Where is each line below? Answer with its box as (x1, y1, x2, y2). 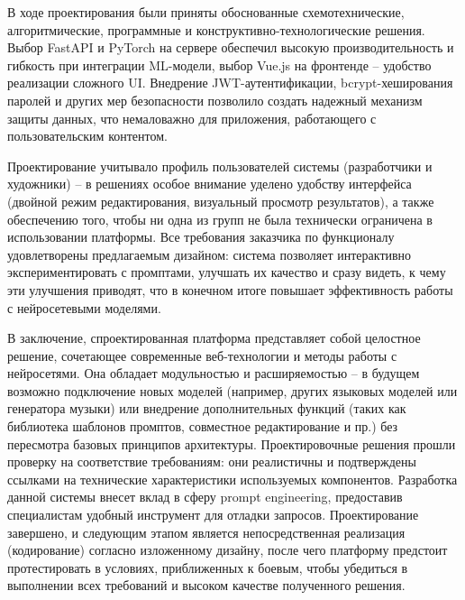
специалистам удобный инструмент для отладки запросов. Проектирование (7, 505, 419, 524)
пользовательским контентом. (7, 126, 168, 145)
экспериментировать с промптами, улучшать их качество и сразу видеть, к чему (7, 263, 446, 282)
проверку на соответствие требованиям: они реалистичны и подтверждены (7, 452, 416, 471)
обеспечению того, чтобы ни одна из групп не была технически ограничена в (7, 209, 433, 228)
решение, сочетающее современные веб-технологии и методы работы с (7, 346, 397, 365)
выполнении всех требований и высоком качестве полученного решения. (7, 576, 406, 595)
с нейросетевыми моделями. (7, 298, 161, 317)
